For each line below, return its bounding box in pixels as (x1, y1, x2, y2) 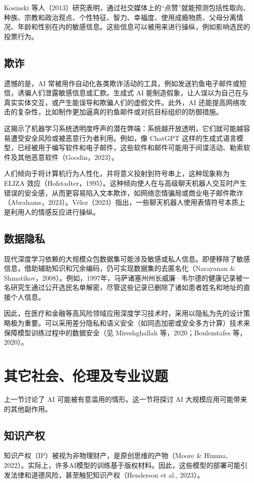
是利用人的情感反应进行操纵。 (4, 206, 100, 217)
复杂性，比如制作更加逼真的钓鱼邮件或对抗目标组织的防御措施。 (17, 107, 223, 117)
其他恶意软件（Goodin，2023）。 (17, 152, 119, 162)
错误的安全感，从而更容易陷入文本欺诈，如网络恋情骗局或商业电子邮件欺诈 (4, 187, 243, 198)
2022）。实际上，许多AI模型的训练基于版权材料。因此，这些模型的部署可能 (4, 460, 241, 470)
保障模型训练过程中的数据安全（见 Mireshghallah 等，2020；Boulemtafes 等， (4, 327, 247, 337)
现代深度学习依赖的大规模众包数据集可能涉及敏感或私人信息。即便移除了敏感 (4, 253, 250, 263)
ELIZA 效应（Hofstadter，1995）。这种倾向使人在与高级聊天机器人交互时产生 (4, 177, 247, 188)
